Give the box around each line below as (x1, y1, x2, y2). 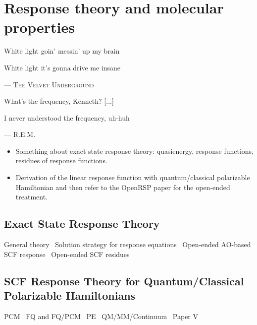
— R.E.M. (4, 129, 36, 139)
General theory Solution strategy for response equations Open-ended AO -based (4, 239, 251, 250)
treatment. (15, 192, 48, 202)
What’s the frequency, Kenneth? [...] (4, 96, 114, 106)
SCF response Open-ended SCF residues (4, 249, 130, 259)
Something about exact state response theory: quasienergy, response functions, (15, 145, 254, 156)
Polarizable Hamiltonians (4, 288, 136, 303)
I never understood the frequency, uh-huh (4, 112, 130, 123)
